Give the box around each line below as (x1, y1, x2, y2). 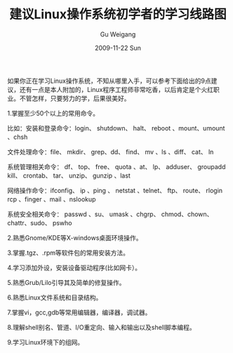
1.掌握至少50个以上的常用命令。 (7, 109, 100, 117)
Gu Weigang (100, 29, 136, 39)
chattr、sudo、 (7, 218, 51, 227)
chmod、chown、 (161, 210, 213, 218)
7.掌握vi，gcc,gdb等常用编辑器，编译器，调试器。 (7, 308, 152, 317)
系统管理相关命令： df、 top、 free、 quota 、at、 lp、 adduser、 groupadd (7, 162, 226, 171)
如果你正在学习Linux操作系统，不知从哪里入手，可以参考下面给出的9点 (7, 76, 212, 85)
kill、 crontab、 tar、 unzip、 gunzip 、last (7, 171, 131, 180)
